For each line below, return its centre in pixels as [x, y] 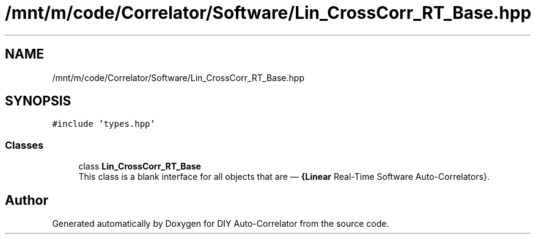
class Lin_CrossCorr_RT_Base [140, 166]
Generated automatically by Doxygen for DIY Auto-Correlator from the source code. [221, 224]
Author [27, 200]
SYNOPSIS [38, 101]
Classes [24, 145]
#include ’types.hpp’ [104, 124]
